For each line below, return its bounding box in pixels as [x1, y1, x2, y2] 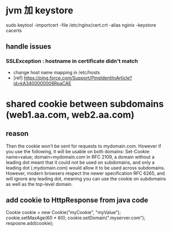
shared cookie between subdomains [6, 98, 164, 110]
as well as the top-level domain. [6, 181, 73, 187]
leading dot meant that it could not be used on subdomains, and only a [6, 159, 155, 165]
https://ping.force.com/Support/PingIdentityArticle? [24, 75, 133, 81]
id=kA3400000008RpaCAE [13, 80, 72, 86]
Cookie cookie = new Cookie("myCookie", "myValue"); [6, 209, 121, 216]
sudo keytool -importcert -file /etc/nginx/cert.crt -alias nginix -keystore [6, 22, 157, 28]
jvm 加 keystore [6, 5, 74, 16]
